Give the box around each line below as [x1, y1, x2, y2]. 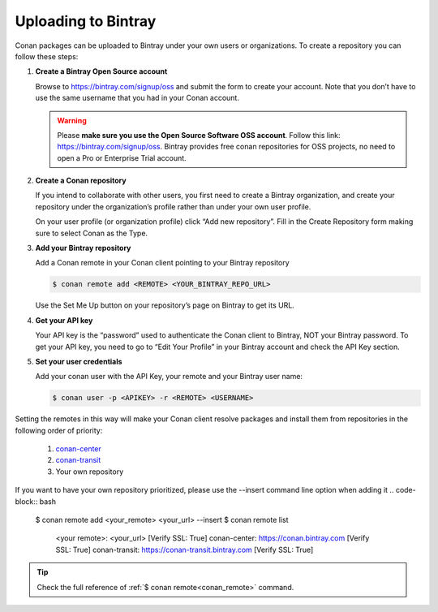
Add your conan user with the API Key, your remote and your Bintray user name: [35, 372, 303, 381]
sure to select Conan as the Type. [35, 228, 148, 238]
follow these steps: [15, 51, 79, 61]
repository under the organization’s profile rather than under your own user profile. [35, 201, 311, 211]
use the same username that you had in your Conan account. [35, 93, 239, 103]
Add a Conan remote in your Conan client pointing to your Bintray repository [35, 258, 290, 268]
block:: [15, 496, 38, 506]
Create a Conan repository [35, 175, 127, 186]
